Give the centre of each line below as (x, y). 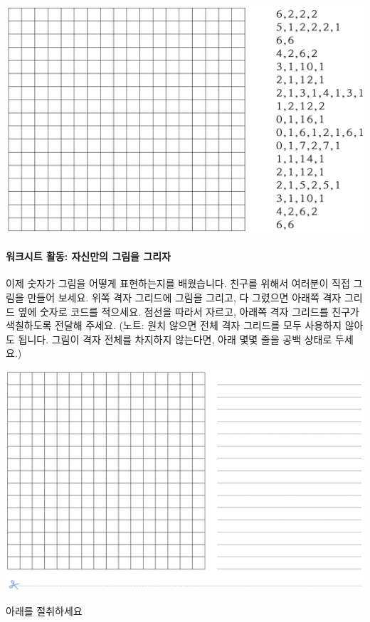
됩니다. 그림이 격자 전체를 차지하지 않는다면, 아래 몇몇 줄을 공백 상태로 (175, 339)
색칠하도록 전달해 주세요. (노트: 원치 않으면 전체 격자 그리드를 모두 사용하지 (174, 325)
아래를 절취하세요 (44, 610)
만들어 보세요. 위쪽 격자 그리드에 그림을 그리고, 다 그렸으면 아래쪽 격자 (184, 297)
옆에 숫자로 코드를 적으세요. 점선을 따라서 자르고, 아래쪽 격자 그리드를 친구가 (189, 311)
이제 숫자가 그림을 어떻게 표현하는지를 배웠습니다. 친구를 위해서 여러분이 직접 (178, 283)
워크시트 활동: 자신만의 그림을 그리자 (88, 256)
